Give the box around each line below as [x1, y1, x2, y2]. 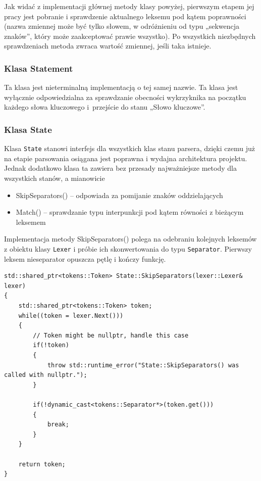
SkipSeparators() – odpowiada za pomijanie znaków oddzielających [16, 189, 223, 200]
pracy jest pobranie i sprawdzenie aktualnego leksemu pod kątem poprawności [4, 11, 246, 21]
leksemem [16, 216, 46, 227]
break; [47, 421, 69, 428]
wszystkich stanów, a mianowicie [4, 173, 105, 183]
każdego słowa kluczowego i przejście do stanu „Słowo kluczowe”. [4, 102, 205, 112]
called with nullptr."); [4, 371, 87, 379]
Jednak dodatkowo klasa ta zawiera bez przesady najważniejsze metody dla [4, 163, 237, 173]
